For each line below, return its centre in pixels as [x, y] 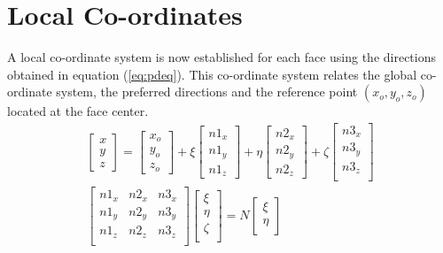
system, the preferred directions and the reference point [207, 92]
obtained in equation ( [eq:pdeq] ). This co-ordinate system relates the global [212, 74]
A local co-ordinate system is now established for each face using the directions [221, 57]
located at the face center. [78, 111]
